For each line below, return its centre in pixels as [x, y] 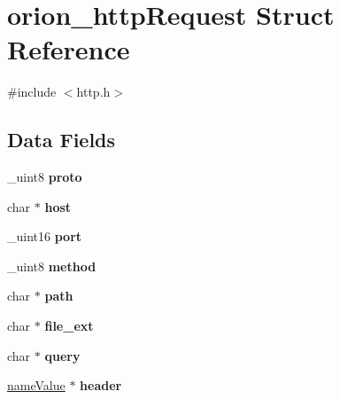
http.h [93, 92]
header [101, 385]
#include [32, 92]
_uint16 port [45, 236]
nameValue [36, 385]
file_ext [69, 326]
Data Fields [62, 140]
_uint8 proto [45, 177]
